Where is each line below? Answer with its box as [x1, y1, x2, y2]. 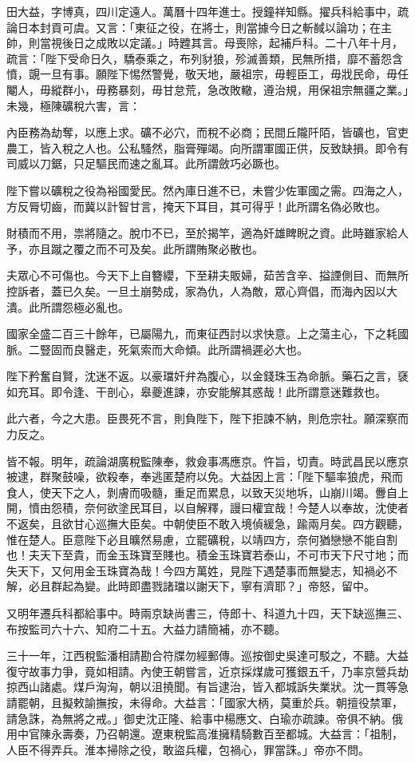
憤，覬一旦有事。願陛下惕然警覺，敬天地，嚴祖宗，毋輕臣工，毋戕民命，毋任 [6, 66, 409, 82]
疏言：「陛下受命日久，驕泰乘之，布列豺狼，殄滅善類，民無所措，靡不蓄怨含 [6, 50, 403, 66]
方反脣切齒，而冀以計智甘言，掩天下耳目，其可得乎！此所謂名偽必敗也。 [6, 197, 386, 214]
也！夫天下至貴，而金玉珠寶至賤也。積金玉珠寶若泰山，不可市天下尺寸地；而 [6, 546, 409, 563]
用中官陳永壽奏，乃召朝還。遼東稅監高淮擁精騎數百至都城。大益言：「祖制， [6, 725, 403, 742]
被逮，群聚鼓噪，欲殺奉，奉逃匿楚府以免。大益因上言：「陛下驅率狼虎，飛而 [6, 468, 403, 485]
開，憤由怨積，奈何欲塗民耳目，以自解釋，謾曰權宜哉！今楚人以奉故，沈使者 [6, 499, 409, 516]
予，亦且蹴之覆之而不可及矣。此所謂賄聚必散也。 [6, 240, 263, 256]
